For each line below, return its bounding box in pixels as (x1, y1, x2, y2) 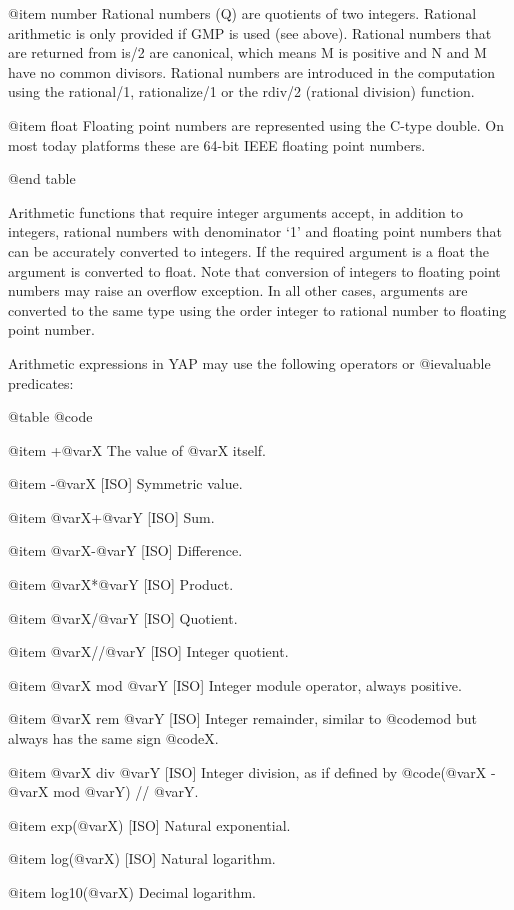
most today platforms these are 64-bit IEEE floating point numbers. (8, 134, 426, 155)
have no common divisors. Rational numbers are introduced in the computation (8, 61, 496, 82)
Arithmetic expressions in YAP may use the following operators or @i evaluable (8, 352, 491, 373)
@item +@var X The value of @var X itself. (8, 439, 266, 460)
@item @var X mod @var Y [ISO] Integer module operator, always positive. (8, 674, 462, 695)
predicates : (8, 372, 74, 393)
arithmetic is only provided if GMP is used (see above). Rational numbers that (8, 22, 492, 43)
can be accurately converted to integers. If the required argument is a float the (8, 240, 490, 261)
